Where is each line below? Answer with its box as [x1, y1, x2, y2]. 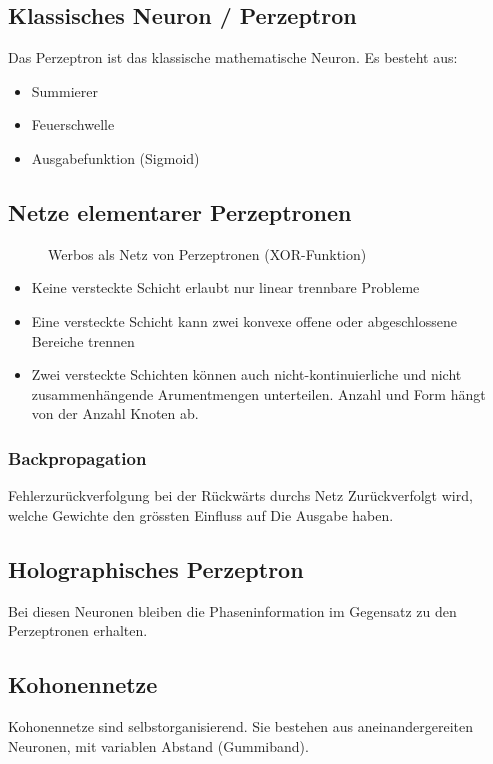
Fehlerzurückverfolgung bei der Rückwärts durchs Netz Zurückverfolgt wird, [8, 485, 473, 506]
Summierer [31, 80, 98, 101]
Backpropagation [8, 445, 147, 470]
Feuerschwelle [31, 114, 115, 135]
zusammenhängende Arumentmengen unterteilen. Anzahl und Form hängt [31, 383, 486, 404]
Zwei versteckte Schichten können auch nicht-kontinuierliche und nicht [31, 364, 462, 385]
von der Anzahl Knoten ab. [31, 403, 199, 424]
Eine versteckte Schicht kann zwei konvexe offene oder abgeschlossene [31, 310, 457, 331]
